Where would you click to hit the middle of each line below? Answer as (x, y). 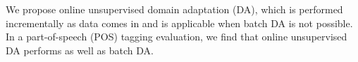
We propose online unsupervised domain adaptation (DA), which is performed (174, 9)
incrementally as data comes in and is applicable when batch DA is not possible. (179, 23)
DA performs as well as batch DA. (80, 50)
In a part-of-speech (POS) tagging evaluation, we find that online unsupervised (177, 37)
